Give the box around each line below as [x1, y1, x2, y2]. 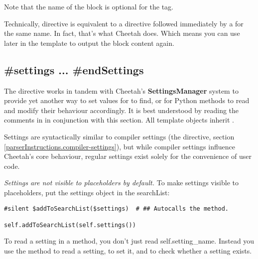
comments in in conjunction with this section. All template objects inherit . [4, 115, 234, 125]
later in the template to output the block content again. [4, 37, 174, 48]
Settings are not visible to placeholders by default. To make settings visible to [4, 177, 239, 188]
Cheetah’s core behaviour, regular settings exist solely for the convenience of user [4, 151, 252, 161]
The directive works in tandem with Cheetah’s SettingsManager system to [4, 85, 239, 96]
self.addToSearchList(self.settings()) [4, 221, 136, 229]
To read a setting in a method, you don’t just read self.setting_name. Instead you [4, 236, 255, 246]
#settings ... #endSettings [4, 62, 144, 77]
